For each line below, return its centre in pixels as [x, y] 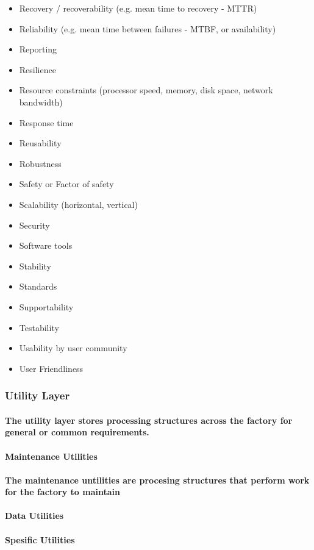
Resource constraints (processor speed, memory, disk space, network [146, 90]
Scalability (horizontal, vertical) [78, 204]
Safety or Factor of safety [66, 184]
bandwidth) [41, 102]
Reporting [38, 49]
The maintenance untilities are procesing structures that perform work [157, 480]
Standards [38, 286]
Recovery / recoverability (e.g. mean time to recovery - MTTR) [138, 8]
